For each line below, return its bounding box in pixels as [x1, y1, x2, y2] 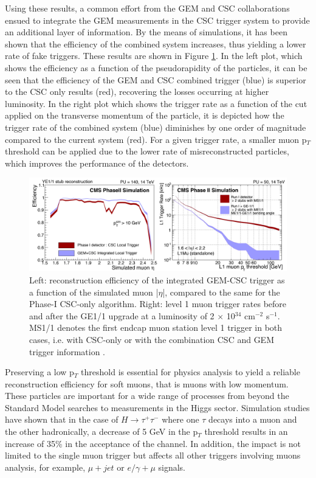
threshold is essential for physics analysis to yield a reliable [81, 365, 300, 378]
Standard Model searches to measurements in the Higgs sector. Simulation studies [5, 401, 310, 414]
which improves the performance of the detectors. [5, 156, 189, 169]
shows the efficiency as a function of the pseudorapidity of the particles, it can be [5, 61, 307, 74]
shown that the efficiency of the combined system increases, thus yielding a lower [5, 37, 306, 50]
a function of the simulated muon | [29, 285, 159, 298]
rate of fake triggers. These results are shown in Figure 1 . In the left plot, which [5, 49, 303, 62]
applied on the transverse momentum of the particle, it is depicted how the [5, 109, 284, 122]
